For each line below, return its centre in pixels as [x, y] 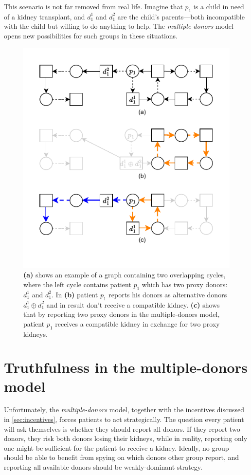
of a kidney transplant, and [45, 16]
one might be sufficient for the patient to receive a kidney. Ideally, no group [117, 448]
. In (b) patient [75, 294]
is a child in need [219, 6]
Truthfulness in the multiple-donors [126, 367]
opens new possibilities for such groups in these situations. [91, 35]
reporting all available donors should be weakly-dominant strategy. [103, 466]
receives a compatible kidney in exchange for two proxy [137, 323]
